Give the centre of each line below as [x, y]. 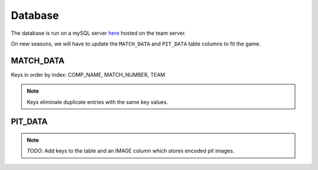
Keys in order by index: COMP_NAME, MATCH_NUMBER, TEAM [88, 74]
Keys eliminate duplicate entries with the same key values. [97, 102]
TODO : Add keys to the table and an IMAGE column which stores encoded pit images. [131, 151]
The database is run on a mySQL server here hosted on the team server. [99, 33]
